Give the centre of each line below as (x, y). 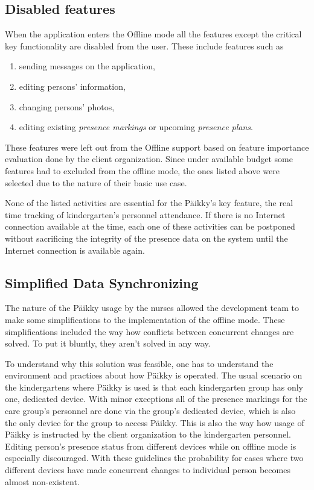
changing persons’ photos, (67, 106)
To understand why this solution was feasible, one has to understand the (139, 363)
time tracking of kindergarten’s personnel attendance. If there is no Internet (145, 214)
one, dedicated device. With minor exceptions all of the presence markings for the (156, 399)
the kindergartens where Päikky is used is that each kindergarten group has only (154, 387)
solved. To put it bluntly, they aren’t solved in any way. (108, 343)
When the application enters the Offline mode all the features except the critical (153, 34)
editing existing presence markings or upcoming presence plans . (136, 127)
